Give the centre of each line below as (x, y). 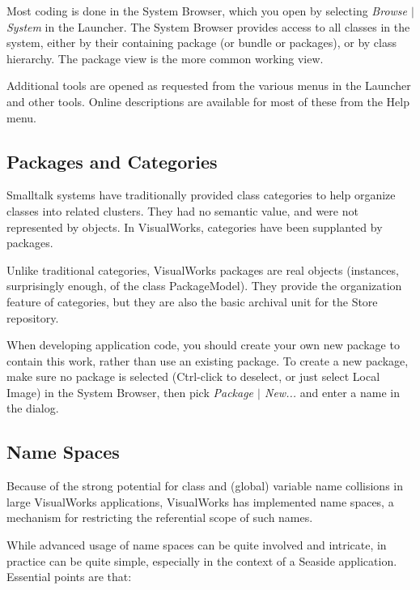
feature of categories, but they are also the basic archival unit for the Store (192, 301)
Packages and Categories (112, 161)
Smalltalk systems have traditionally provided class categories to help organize (201, 195)
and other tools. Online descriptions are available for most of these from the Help (208, 101)
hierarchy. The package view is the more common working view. (165, 58)
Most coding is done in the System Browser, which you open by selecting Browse (207, 11)
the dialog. (33, 408)
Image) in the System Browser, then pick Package (130, 392)
